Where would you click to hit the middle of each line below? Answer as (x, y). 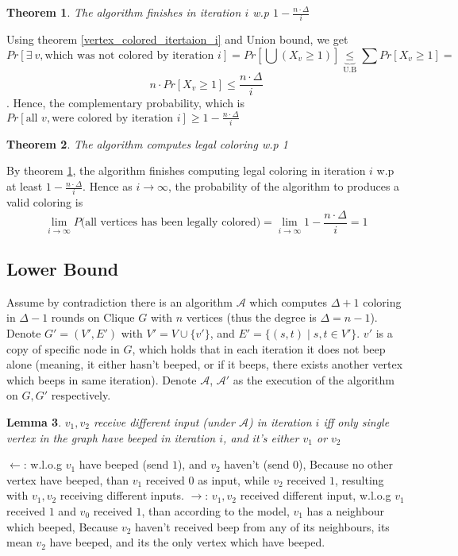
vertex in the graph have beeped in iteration (111, 437)
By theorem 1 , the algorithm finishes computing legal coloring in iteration (186, 170)
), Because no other (346, 464)
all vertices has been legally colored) (173, 223)
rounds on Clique (93, 317)
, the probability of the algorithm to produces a (284, 186)
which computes (289, 301)
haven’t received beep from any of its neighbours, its (262, 526)
